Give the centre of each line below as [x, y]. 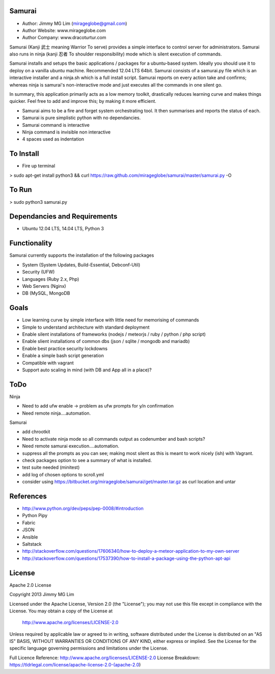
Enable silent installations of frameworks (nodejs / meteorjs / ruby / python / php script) [114, 334]
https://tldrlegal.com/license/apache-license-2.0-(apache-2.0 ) [75, 665]
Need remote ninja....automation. [57, 413]
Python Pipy [35, 516]
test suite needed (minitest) [51, 467]
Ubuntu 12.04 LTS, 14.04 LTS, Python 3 [63, 229]
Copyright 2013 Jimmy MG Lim [42, 595]
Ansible [30, 537]
